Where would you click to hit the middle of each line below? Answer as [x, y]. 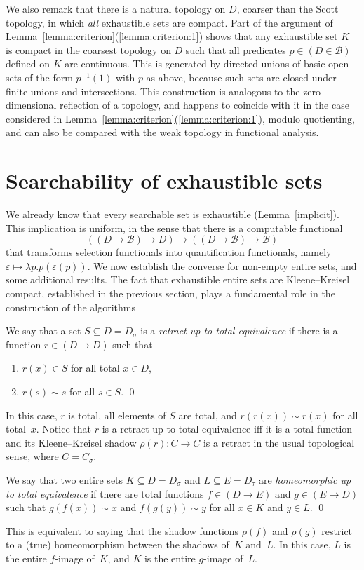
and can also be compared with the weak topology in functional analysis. [162, 132]
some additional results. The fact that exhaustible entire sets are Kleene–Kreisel [178, 279]
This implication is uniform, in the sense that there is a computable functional [174, 228]
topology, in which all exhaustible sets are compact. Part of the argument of [169, 22]
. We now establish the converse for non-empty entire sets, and [222, 265]
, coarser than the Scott [288, 8]
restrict [337, 530]
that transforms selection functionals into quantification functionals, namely [169, 252]
